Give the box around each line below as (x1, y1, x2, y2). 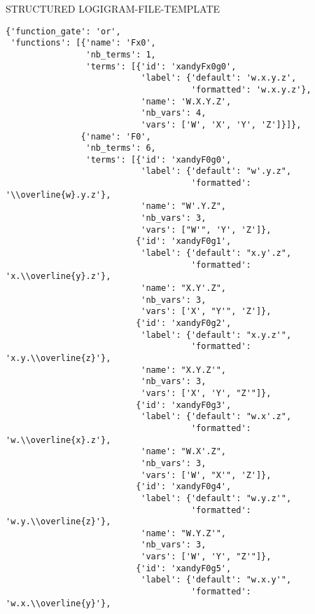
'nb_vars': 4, (141, 108, 206, 118)
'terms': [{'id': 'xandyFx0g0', (85, 61, 237, 71)
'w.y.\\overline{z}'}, (6, 517, 111, 527)
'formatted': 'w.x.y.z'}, (190, 84, 311, 95)
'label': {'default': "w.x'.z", (141, 411, 292, 422)
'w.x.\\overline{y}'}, (6, 598, 111, 608)
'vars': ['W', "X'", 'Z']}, (141, 470, 272, 480)
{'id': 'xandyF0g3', (136, 400, 232, 410)
